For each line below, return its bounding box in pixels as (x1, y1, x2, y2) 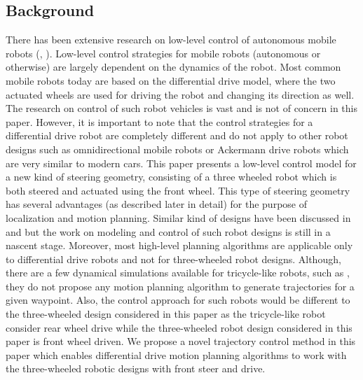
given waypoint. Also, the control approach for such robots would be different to (6, 293, 350, 307)
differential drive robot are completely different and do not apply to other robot (6, 128, 348, 143)
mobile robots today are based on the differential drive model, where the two (6, 73, 336, 87)
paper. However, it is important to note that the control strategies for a (6, 114, 313, 129)
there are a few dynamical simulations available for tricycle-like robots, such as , (6, 265, 350, 280)
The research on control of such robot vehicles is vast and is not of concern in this (6, 101, 357, 115)
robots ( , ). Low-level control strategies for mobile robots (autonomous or (6, 45, 321, 60)
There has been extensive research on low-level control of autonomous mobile (6, 32, 336, 47)
